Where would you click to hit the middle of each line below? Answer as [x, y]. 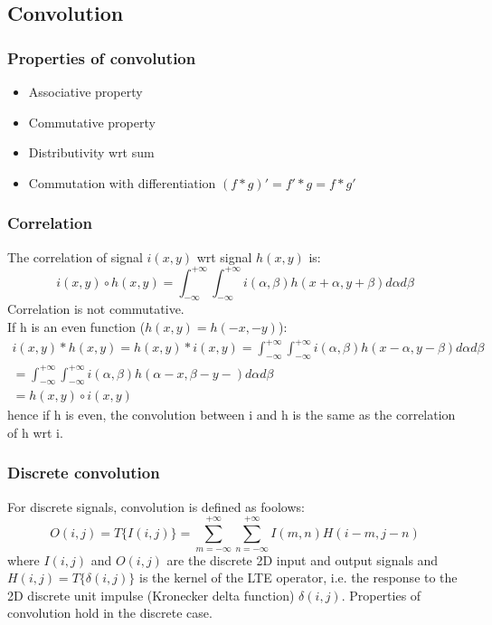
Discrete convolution [84, 473]
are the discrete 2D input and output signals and [303, 559]
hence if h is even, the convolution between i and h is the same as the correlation [232, 415]
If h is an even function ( [76, 327]
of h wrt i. [35, 432]
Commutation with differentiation [122, 182]
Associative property [85, 91]
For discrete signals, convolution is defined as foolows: [156, 506]
